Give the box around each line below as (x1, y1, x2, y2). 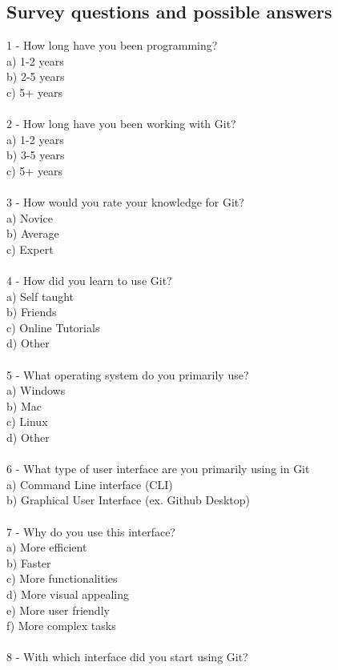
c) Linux (6, 413, 48, 430)
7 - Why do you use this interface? (6, 523, 175, 540)
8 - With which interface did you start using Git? (6, 648, 248, 665)
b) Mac (6, 397, 42, 414)
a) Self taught (6, 287, 74, 304)
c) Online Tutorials (6, 319, 100, 335)
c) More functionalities (6, 570, 118, 587)
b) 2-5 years (6, 68, 65, 85)
